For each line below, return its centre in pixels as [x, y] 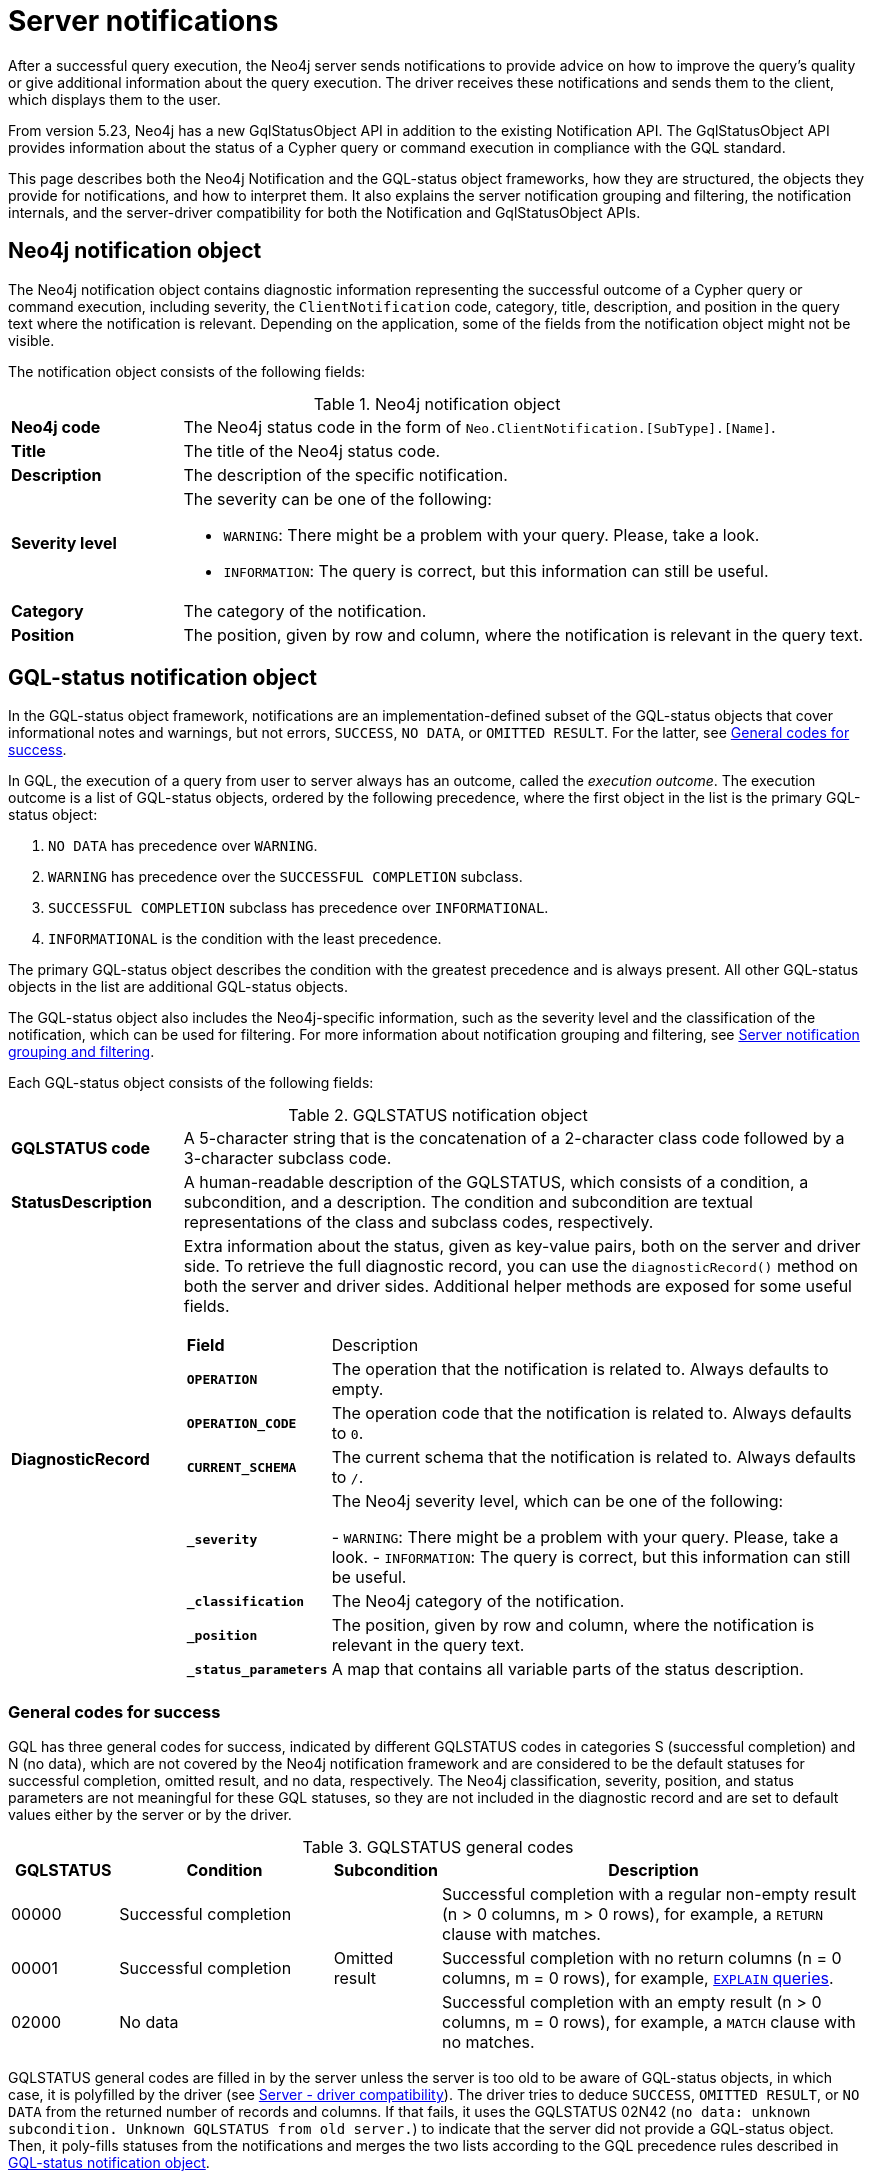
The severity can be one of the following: [337, 498]
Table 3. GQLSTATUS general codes [438, 1847]
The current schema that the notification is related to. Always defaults [593, 1457]
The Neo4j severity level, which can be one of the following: [557, 1501]
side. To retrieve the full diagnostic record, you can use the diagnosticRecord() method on [520, 1266]
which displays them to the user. [114, 99]
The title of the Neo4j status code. [312, 450]
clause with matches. [521, 1934]
